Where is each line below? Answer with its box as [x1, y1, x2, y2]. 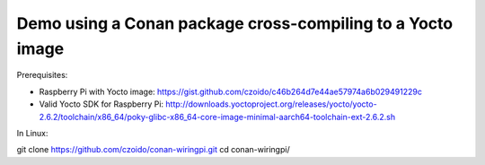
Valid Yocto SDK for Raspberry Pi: [39, 99, 164, 109]
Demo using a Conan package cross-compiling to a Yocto [16, 13, 454, 33]
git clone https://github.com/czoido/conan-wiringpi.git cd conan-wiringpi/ [16, 144, 291, 155]
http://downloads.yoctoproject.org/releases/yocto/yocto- [165, 99, 377, 109]
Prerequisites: [16, 70, 68, 81]
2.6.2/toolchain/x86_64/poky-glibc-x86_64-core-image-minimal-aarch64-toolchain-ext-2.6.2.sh [39, 111, 395, 122]
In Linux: [16, 127, 48, 138]
